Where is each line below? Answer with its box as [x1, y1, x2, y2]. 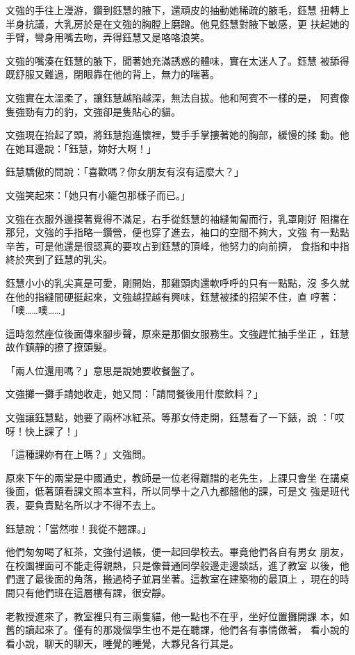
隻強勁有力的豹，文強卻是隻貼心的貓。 [6, 104, 181, 118]
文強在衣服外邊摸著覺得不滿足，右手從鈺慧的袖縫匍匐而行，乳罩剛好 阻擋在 [6, 211, 349, 226]
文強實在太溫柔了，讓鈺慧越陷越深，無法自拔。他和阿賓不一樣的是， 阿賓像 [6, 90, 349, 104]
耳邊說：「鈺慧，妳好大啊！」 [24, 141, 156, 155]
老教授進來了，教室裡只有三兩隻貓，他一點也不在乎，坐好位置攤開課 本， [6, 608, 340, 623]
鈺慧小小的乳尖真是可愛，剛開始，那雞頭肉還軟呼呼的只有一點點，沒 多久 [6, 275, 340, 290]
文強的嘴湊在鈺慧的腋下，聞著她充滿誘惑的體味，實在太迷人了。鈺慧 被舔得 [6, 53, 349, 68]
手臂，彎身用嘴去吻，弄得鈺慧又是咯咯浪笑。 [6, 30, 210, 45]
